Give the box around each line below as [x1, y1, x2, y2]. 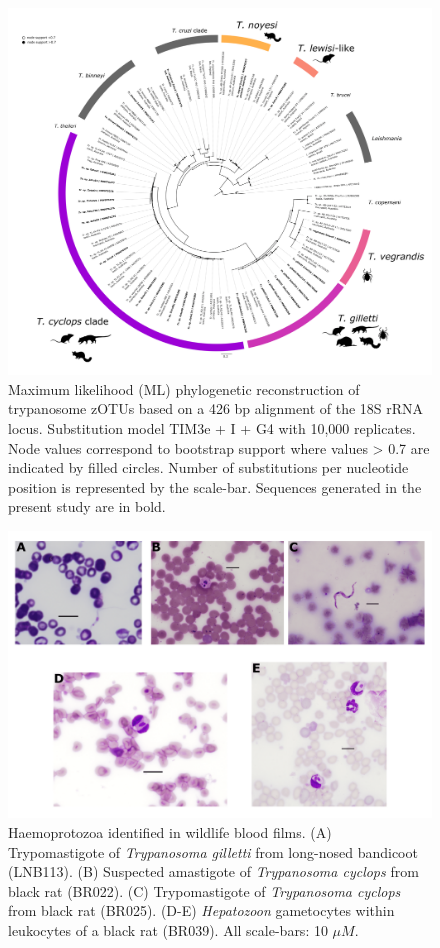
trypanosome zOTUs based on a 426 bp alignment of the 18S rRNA [8, 398, 424, 419]
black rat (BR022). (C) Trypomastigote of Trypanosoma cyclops [8, 880, 401, 901]
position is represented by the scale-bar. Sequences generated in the [8, 476, 422, 497]
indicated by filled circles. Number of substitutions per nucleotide [8, 457, 409, 478]
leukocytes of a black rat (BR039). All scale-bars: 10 [8, 919, 328, 940]
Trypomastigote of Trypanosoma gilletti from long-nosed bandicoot [8, 841, 418, 862]
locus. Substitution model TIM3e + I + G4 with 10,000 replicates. [8, 418, 416, 439]
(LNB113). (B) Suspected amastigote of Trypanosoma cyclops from [8, 861, 419, 882]
